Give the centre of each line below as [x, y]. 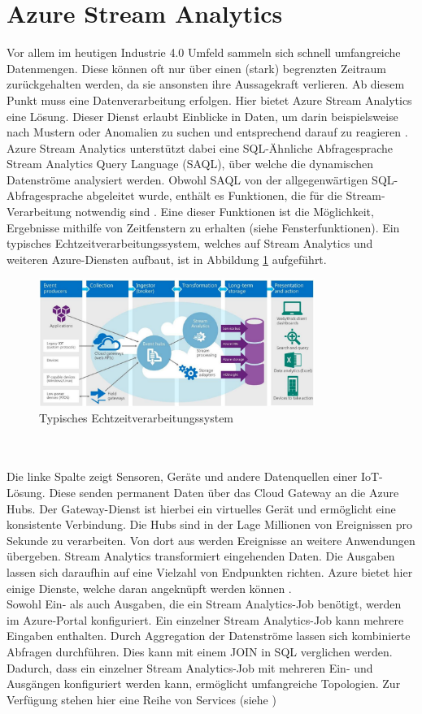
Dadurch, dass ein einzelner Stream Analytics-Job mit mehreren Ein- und [190, 667]
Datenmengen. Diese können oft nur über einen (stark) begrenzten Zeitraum [197, 68]
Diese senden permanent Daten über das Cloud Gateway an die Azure [224, 493]
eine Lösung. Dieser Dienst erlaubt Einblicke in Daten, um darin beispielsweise [202, 116]
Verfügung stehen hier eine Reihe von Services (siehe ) [141, 699]
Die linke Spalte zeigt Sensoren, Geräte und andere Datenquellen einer [182, 476]
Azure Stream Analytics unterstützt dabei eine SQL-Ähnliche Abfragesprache [200, 147]
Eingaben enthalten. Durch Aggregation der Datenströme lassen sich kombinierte [209, 636]
